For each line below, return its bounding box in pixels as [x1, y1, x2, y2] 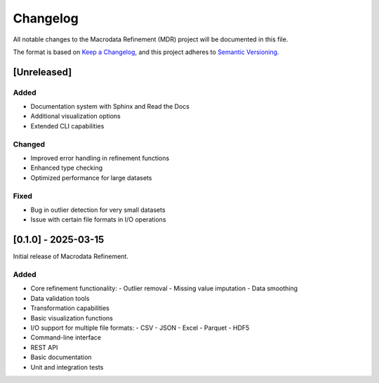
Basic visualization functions [30, 314, 114, 322]
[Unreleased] [13, 66, 72, 78]
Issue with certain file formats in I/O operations [30, 215, 166, 224]
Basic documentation [30, 353, 92, 361]
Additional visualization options [30, 112, 121, 121]
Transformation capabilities [30, 304, 110, 312]
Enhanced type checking [30, 163, 103, 172]
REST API [30, 343, 58, 351]
